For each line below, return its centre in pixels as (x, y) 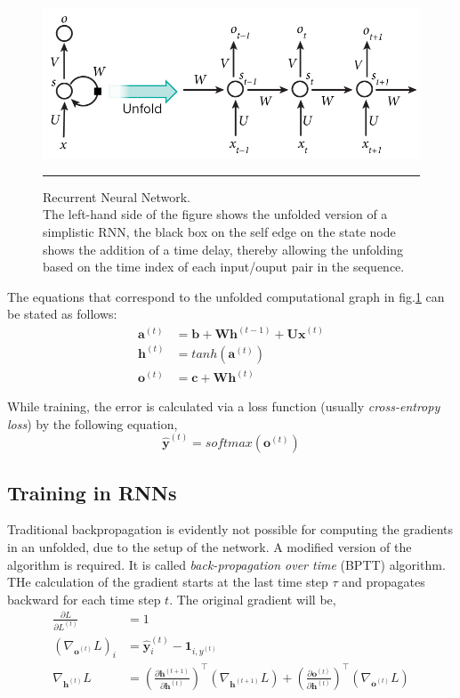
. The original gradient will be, (253, 599)
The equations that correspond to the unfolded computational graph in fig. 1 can (226, 296)
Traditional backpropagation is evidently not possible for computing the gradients (230, 529)
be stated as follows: (62, 314)
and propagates (383, 582)
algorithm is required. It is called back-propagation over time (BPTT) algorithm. (226, 564)
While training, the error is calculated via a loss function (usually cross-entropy (224, 406)
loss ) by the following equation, (93, 423)
